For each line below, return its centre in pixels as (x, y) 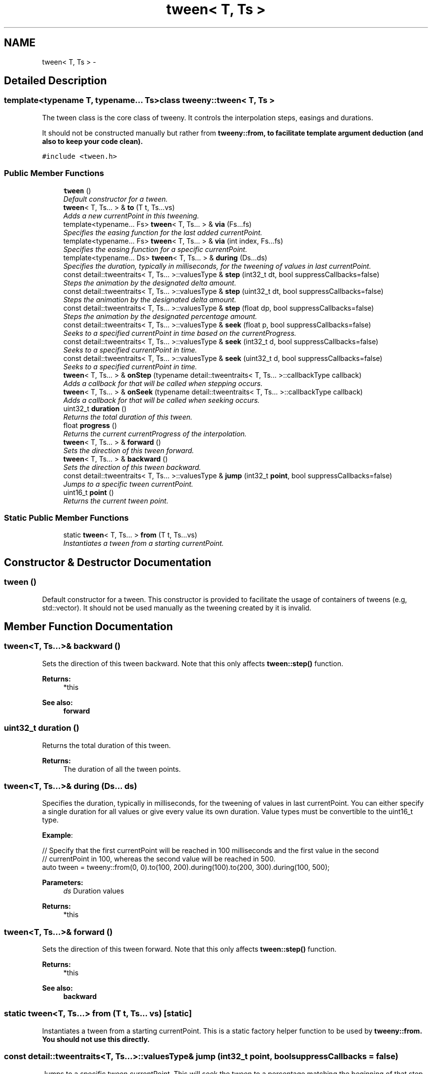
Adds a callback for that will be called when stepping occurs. (163, 383)
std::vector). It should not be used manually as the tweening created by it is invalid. (177, 608)
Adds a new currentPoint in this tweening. (131, 215)
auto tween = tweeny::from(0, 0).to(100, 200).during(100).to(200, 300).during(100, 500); (186, 867)
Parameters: (63, 883)
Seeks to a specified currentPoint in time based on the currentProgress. (180, 333)
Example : (57, 835)
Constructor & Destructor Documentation (108, 562)
